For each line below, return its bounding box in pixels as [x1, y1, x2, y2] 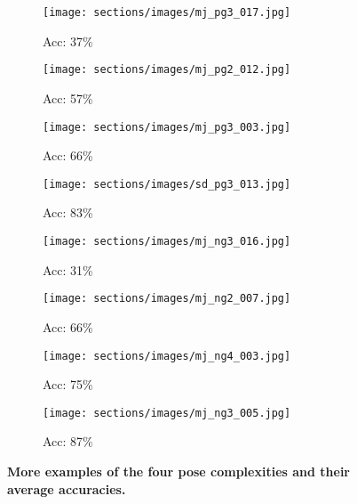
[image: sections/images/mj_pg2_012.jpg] [43, 63, 291, 77]
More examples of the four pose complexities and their [7, 462, 351, 480]
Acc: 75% [43, 375, 93, 394]
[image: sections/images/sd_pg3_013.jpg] [43, 177, 291, 191]
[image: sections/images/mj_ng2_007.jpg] [43, 292, 291, 305]
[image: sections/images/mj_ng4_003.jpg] [43, 349, 291, 362]
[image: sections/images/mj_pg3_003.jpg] [43, 120, 291, 134]
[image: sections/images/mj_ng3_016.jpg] [43, 235, 291, 248]
